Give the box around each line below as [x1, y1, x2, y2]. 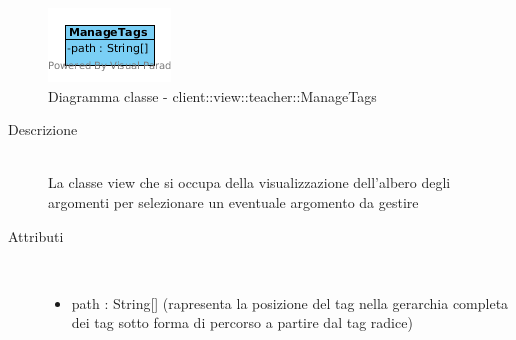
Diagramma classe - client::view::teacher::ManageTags [48, 85, 377, 106]
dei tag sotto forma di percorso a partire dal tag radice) [71, 312, 413, 333]
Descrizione [8, 119, 78, 140]
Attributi [8, 225, 64, 246]
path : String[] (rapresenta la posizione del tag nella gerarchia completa [71, 292, 509, 313]
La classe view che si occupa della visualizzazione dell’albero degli [48, 172, 451, 193]
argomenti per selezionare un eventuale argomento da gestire [48, 191, 419, 212]
